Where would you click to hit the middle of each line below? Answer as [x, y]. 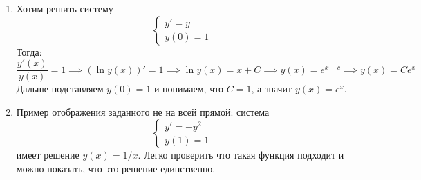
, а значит [272, 89]
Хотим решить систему [65, 8]
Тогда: [29, 51]
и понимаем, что [189, 89]
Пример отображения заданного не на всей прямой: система [143, 111]
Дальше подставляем [60, 89]
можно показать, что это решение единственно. [116, 169]
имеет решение [48, 155]
